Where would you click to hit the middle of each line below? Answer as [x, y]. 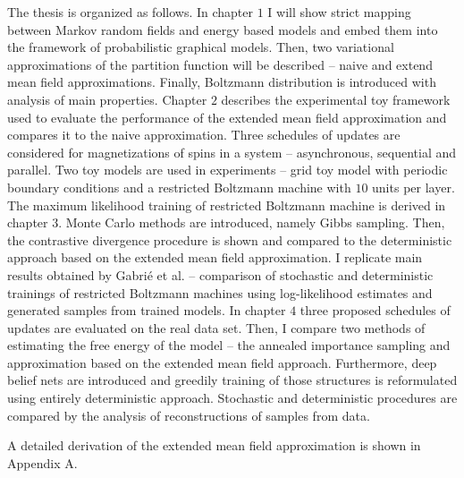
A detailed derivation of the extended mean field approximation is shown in [214, 445]
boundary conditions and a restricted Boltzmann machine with [179, 187]
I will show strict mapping [339, 12]
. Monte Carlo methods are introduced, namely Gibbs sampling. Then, [252, 222]
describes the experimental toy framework [336, 99]
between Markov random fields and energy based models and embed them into [223, 29]
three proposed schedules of [375, 310]
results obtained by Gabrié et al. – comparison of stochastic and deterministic [220, 274]
